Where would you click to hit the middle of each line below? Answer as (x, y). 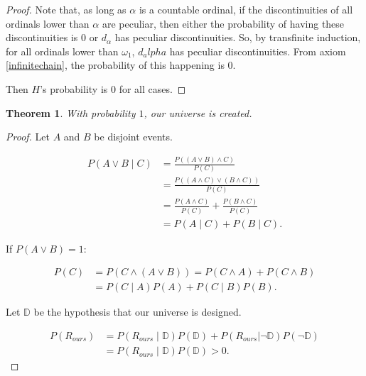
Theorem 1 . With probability (71, 112)
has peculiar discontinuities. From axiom (258, 51)
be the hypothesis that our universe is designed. (138, 312)
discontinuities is (42, 37)
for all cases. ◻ (152, 88)
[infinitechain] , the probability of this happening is (115, 65)
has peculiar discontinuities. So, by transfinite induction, (238, 37)
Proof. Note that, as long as (66, 9)
